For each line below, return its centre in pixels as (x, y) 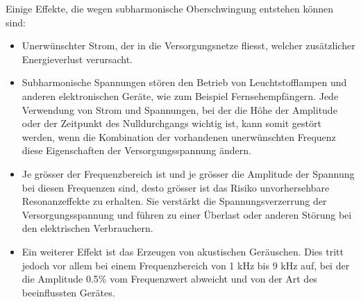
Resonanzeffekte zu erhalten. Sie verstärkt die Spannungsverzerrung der (174, 201)
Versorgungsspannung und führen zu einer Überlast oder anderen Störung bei (187, 214)
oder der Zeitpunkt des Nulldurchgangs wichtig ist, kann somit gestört (171, 123)
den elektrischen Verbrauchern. (87, 228)
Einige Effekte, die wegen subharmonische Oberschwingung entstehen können (170, 8)
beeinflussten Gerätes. (68, 292)
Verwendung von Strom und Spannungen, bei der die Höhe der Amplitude (179, 109)
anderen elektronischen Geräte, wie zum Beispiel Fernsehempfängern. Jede (180, 95)
